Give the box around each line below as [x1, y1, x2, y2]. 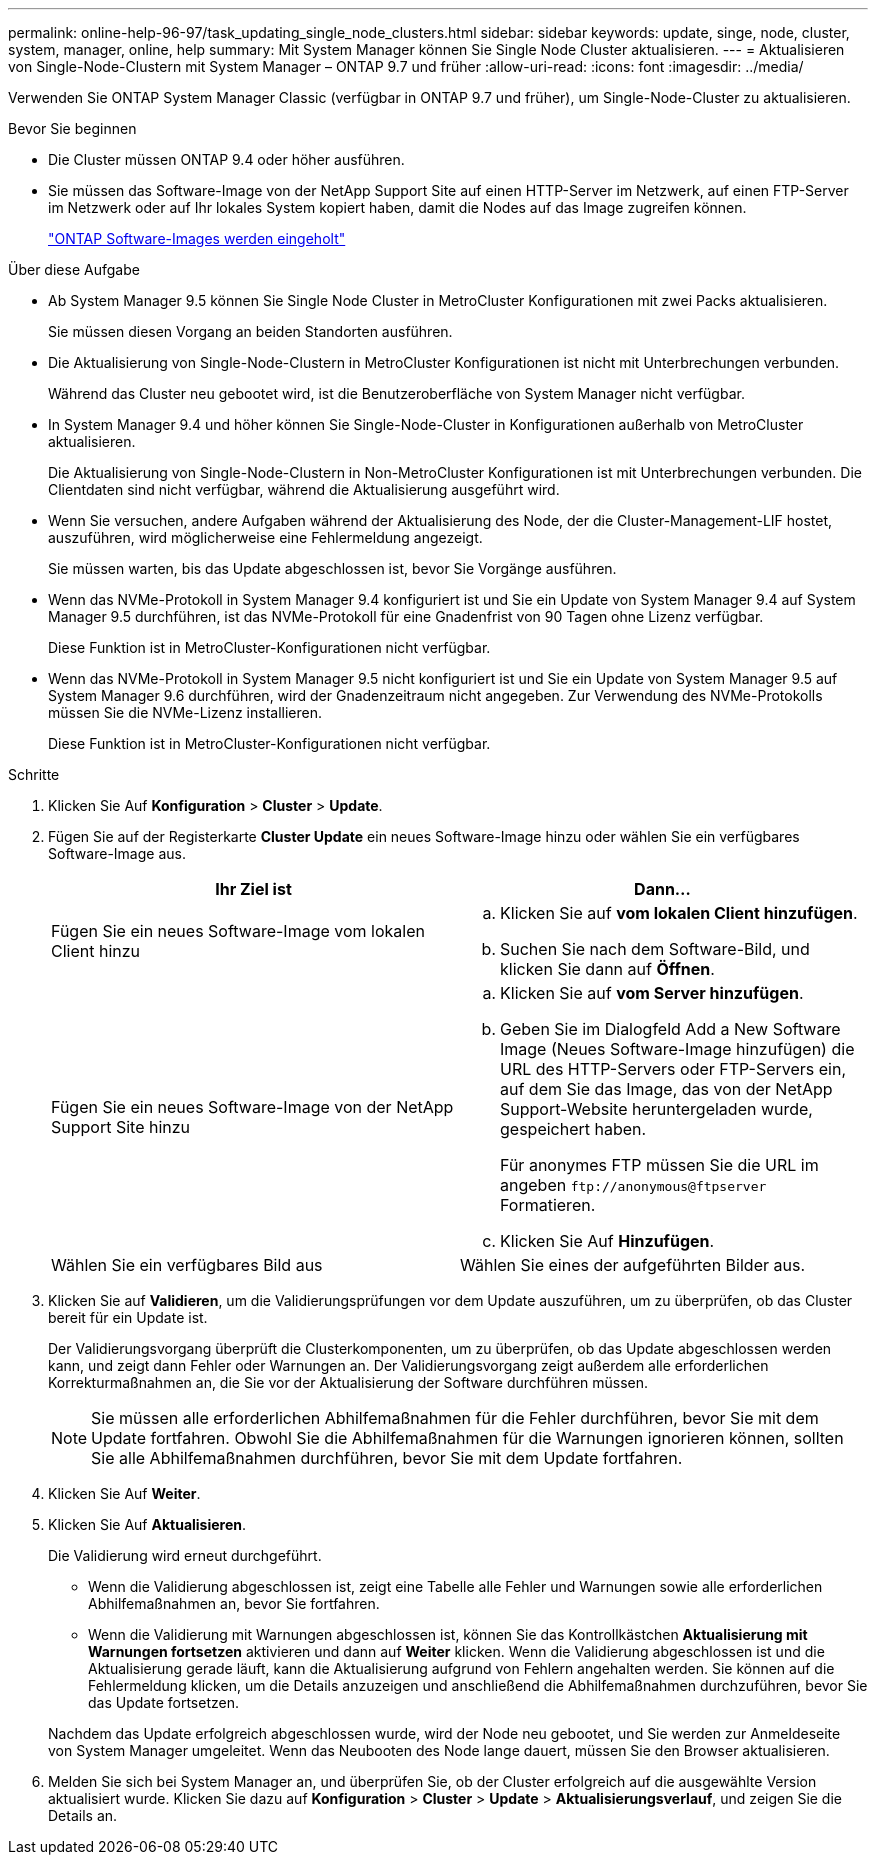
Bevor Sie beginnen [8, 120, 137, 137]
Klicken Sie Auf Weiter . [48, 1485, 201, 1502]
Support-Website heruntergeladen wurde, [500, 1099, 813, 1119]
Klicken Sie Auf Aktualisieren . [48, 1516, 247, 1533]
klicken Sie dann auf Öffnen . [500, 959, 715, 979]
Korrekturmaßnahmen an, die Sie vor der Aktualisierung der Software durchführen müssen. [48, 1374, 649, 1391]
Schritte [8, 766, 60, 783]
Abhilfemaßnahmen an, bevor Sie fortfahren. [88, 1595, 380, 1612]
